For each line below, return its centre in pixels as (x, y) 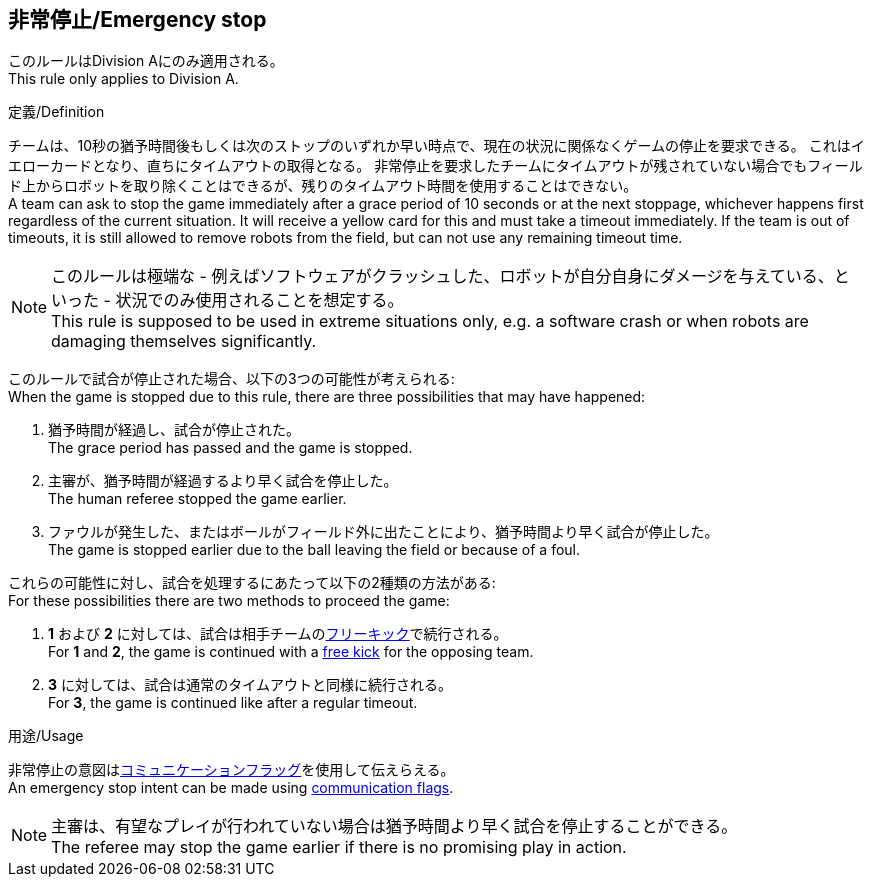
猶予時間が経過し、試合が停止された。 (174, 430)
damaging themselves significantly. (184, 341)
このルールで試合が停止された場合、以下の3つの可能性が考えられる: (231, 379)
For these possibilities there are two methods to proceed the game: (229, 601)
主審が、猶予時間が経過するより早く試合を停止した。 (223, 481)
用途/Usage (46, 736)
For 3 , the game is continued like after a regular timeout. (233, 703)
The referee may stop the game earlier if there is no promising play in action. (339, 847)
